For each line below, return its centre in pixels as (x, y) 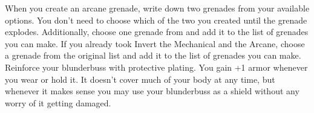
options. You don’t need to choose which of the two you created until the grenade (156, 20)
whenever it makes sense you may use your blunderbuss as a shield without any (152, 91)
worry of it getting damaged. (58, 102)
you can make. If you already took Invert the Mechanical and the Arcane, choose (155, 43)
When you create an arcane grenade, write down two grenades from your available (157, 8)
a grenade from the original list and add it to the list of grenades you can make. (153, 55)
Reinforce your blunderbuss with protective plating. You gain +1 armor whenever (156, 67)
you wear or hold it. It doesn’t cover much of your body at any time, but (140, 79)
